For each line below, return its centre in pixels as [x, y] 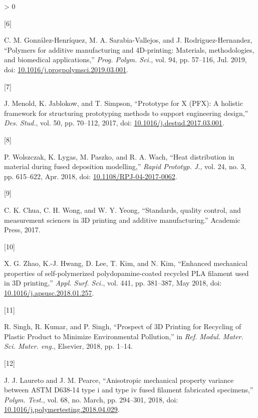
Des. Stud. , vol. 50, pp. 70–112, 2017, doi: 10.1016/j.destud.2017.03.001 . [114, 123]
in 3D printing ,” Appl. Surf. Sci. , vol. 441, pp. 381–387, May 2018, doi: [113, 283]
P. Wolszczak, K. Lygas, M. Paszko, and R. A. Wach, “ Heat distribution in [119, 156]
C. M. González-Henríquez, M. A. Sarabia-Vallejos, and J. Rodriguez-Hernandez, [128, 40]
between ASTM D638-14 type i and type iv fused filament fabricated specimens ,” [129, 390]
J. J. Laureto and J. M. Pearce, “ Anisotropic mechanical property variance [119, 380]
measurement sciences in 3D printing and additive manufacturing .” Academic [122, 220]
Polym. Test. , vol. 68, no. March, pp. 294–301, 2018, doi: [91, 399]
